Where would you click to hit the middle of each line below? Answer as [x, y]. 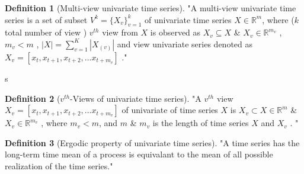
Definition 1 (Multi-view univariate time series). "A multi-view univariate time [151, 8]
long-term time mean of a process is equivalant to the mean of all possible [139, 154]
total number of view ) [46, 32]
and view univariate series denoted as [185, 43]
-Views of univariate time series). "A [136, 98]
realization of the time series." [59, 165]
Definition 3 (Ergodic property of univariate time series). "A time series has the [152, 142]
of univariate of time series [170, 110]
